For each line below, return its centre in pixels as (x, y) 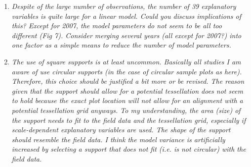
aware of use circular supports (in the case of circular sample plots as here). (127, 71)
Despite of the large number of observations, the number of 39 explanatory (124, 6)
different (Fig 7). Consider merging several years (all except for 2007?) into (126, 35)
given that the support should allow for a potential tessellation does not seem (127, 90)
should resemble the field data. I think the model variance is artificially (118, 139)
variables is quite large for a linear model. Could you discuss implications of (126, 16)
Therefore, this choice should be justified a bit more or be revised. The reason (128, 81)
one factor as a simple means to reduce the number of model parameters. (121, 45)
